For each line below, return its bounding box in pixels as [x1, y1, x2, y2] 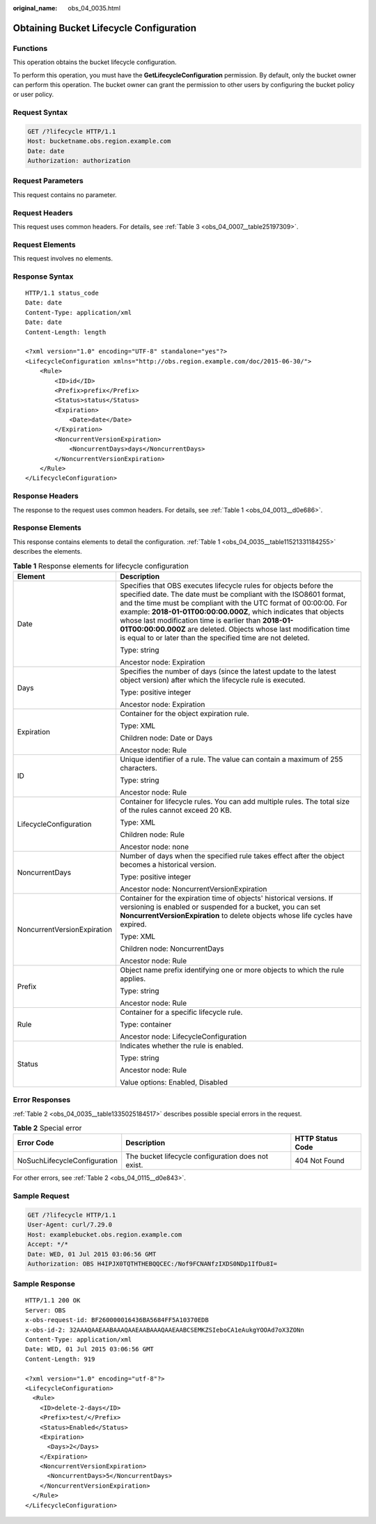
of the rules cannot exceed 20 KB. [119, 805, 233, 815]
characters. [119, 763, 158, 772]
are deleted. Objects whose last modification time [187, 624, 350, 634]
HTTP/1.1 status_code [25, 289, 99, 297]
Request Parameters [13, 176, 84, 186]
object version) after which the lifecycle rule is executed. [119, 675, 306, 685]
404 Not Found [295, 1156, 345, 1166]
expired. [119, 919, 147, 929]
